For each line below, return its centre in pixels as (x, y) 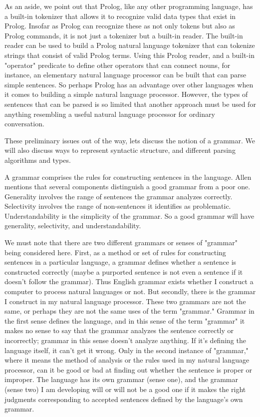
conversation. (24, 124)
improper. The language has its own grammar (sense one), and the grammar (121, 379)
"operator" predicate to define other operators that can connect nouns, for (118, 65)
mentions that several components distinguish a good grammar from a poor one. (128, 187)
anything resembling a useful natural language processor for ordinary (110, 114)
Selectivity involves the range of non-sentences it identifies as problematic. (118, 206)
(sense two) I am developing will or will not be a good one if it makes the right (125, 389)
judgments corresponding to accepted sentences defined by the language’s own (124, 399)
